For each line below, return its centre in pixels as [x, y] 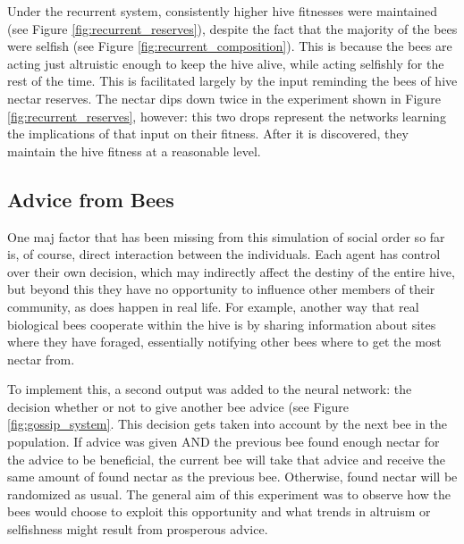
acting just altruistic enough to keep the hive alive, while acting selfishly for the [226, 63]
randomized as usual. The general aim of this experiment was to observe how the [229, 494]
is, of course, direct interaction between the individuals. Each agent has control [224, 254]
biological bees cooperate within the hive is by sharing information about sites [222, 324]
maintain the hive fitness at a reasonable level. [134, 151]
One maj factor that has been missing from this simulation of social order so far [226, 236]
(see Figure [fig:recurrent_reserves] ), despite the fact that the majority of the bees [232, 28]
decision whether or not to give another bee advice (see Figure [178, 406]
